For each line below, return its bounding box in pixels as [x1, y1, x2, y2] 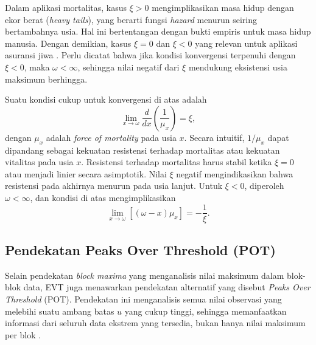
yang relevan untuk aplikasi [195, 36, 298, 49]
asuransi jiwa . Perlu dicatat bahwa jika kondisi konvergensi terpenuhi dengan [5, 49, 296, 61]
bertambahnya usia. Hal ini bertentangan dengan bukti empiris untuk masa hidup [5, 25, 311, 38]
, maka [24, 60, 50, 73]
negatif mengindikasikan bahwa [176, 167, 293, 180]
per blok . [5, 328, 41, 341]
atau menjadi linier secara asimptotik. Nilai [5, 167, 167, 180]
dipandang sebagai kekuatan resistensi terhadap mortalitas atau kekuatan [5, 143, 280, 156]
